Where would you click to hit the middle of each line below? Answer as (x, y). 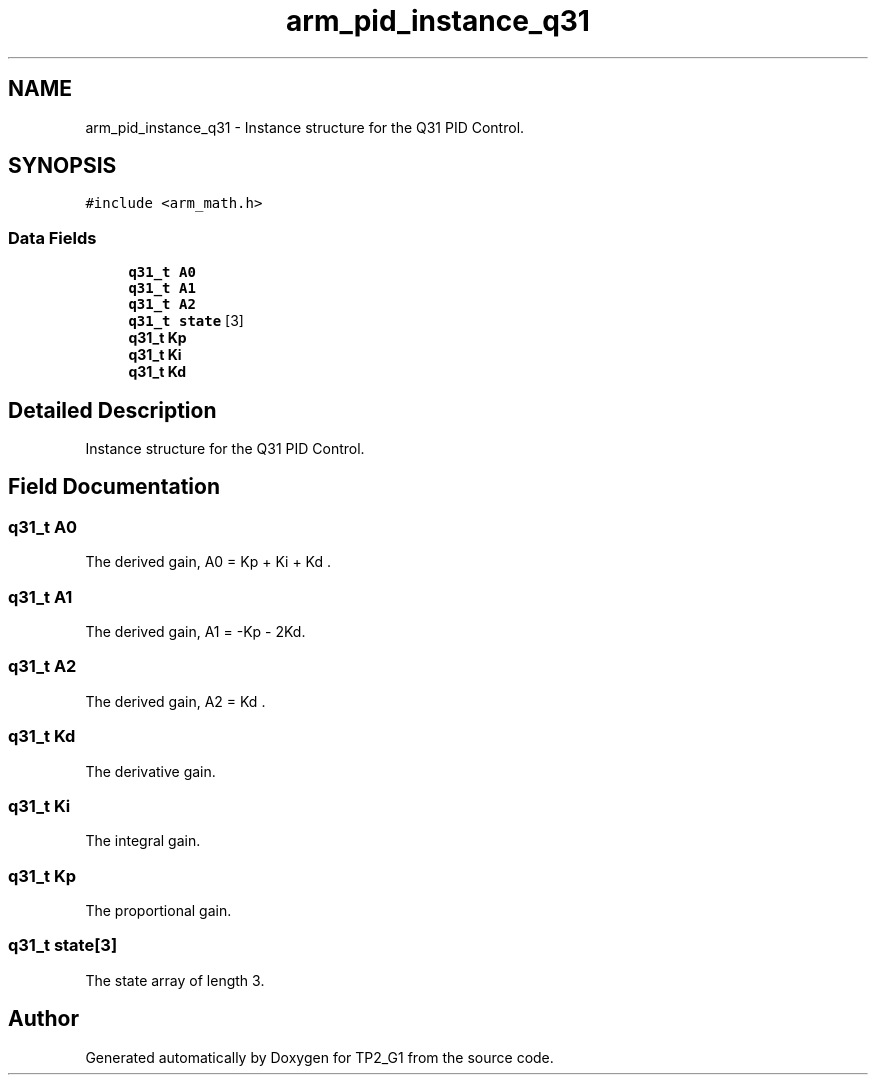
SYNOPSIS (62, 166)
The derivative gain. (150, 771)
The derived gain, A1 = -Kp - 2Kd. (195, 631)
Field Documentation (114, 487)
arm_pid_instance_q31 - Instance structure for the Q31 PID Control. (305, 127)
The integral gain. (143, 841)
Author (43, 1019)
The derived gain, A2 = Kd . (175, 701)
